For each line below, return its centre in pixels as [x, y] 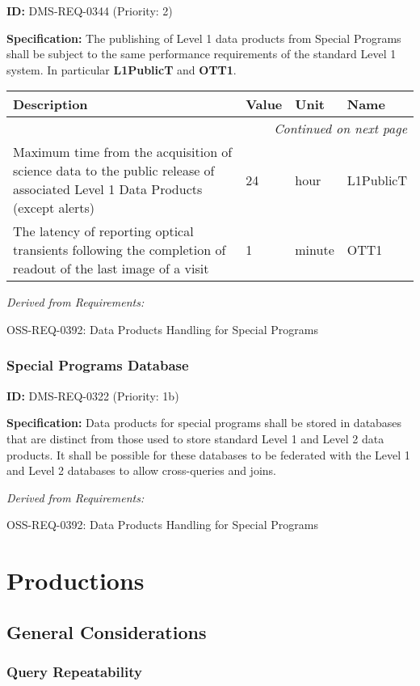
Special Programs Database [98, 365]
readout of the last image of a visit [111, 269]
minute [315, 250]
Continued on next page [340, 129]
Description [50, 104]
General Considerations [107, 631]
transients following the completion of [120, 250]
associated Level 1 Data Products [108, 189]
